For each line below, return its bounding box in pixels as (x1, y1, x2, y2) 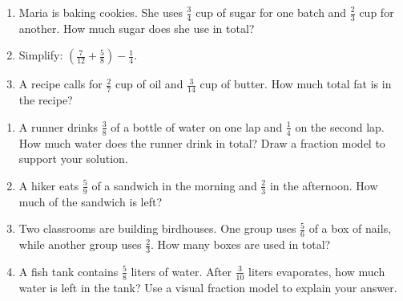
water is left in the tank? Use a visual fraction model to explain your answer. (18, 279, 397, 295)
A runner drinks (18, 118, 99, 135)
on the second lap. (295, 118, 385, 135)
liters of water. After (131, 262, 232, 279)
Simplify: (18, 47, 63, 63)
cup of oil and (115, 75, 183, 92)
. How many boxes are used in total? (151, 236, 331, 253)
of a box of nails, (308, 220, 392, 237)
